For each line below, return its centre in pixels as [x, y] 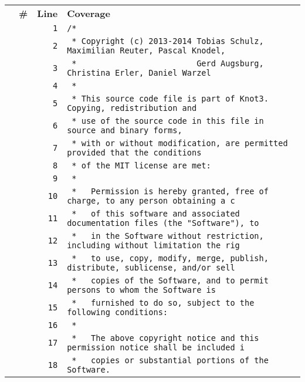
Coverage [89, 13]
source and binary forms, [125, 130]
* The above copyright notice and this [165, 338]
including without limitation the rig [153, 245]
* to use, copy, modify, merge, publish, [170, 258]
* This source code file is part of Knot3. [170, 99]
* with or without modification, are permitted [180, 143]
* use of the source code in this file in [168, 121]
